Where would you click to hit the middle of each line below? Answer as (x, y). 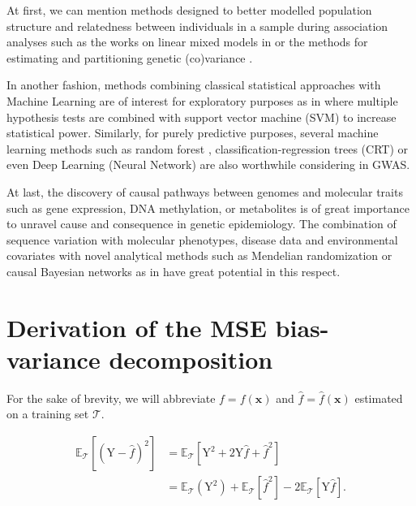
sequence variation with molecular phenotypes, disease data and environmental (202, 239)
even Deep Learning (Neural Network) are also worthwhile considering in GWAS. (208, 164)
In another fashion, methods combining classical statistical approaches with (194, 85)
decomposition (191, 359)
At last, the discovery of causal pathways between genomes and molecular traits (205, 191)
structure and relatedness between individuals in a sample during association (197, 26)
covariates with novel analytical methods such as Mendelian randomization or (199, 255)
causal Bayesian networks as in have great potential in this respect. (174, 271)
